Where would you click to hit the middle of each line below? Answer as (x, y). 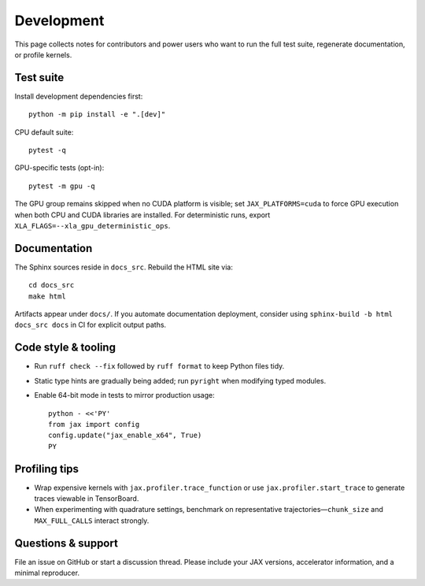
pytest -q (47, 150)
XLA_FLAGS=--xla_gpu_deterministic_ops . (92, 225)
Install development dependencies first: (79, 96)
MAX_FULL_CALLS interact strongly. (92, 521)
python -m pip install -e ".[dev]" (97, 115)
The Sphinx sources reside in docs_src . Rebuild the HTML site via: (124, 267)
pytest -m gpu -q (62, 186)
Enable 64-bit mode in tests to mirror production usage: (125, 395)
